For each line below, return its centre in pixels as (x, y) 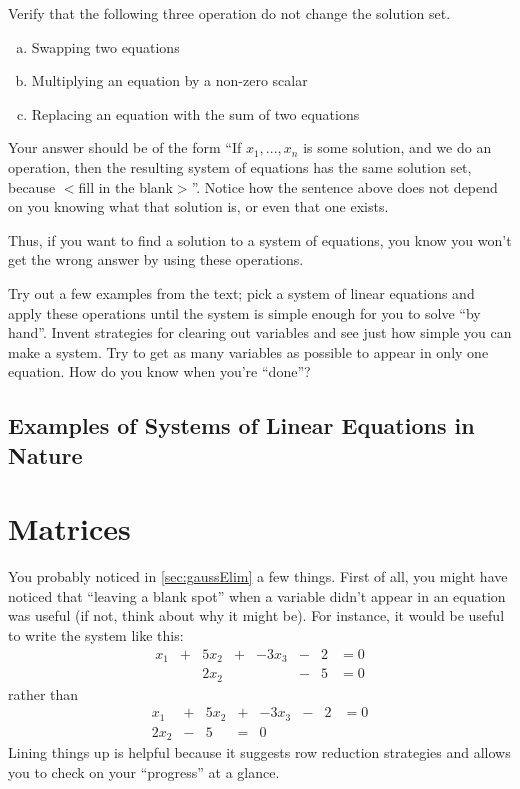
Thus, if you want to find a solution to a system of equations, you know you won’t (260, 239)
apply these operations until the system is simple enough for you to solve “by (244, 312)
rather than (43, 693)
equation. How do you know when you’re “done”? (159, 371)
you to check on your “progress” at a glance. (144, 771)
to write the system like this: (96, 634)
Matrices (69, 528)
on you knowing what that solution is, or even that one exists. (198, 206)
